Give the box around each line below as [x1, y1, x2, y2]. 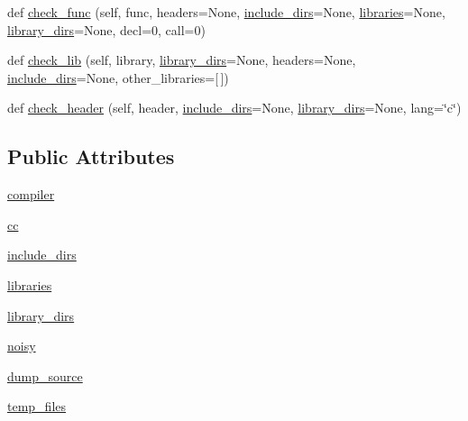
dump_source [7, 366, 83, 385]
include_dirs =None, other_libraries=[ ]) [7, 68, 229, 87]
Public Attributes [7, 142, 175, 170]
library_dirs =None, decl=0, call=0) [7, 20, 206, 39]
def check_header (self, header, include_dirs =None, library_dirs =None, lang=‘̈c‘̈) [7, 98, 462, 117]
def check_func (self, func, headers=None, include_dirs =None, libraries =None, [7, 3, 445, 21]
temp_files [7, 397, 67, 416]
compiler [7, 185, 55, 204]
